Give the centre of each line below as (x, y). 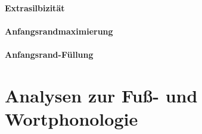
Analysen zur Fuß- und (101, 95)
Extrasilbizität (35, 7)
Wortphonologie (72, 118)
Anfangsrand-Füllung (49, 54)
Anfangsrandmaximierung (59, 31)
